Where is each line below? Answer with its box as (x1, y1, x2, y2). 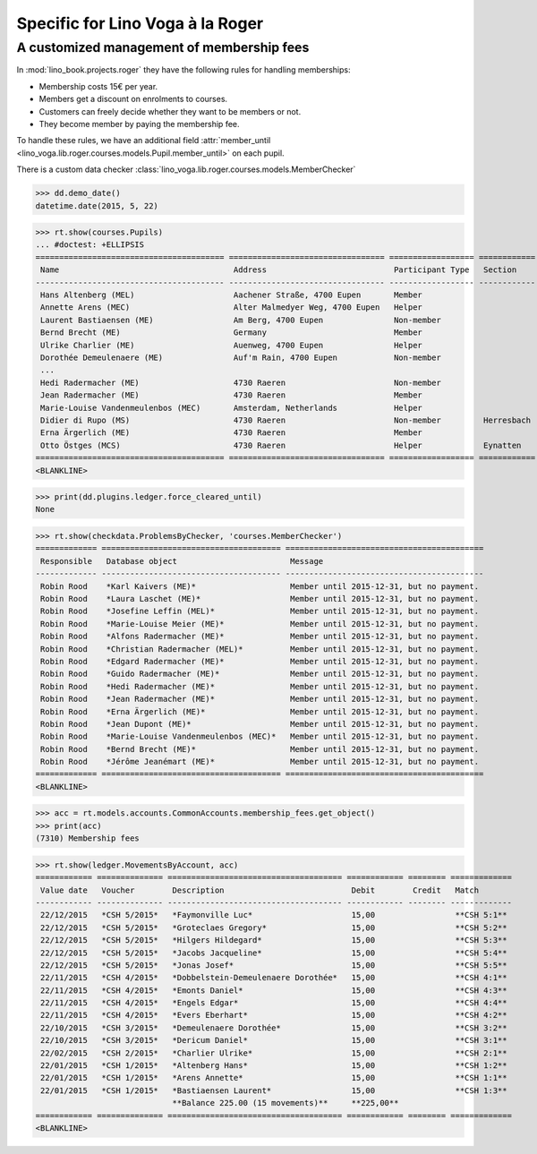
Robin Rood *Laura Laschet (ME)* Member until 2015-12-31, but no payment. (40, 594, 479, 603)
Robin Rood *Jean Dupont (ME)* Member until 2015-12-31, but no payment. (40, 719, 479, 729)
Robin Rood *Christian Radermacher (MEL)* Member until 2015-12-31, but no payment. (40, 644, 479, 654)
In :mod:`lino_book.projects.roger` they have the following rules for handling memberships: (16, 64, 351, 75)
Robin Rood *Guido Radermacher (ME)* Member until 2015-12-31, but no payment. (40, 669, 479, 680)
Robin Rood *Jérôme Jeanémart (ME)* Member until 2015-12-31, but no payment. (40, 757, 479, 767)
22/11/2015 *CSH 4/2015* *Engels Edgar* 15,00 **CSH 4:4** (40, 998, 507, 1008)
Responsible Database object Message (40, 556, 324, 566)
